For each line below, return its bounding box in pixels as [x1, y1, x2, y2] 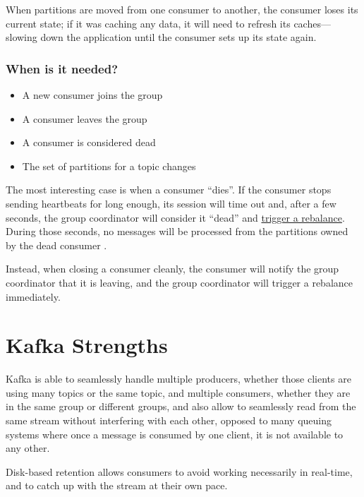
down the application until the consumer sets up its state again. [40, 30, 317, 44]
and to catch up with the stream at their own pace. [6, 478, 228, 493]
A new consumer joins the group [22, 88, 163, 102]
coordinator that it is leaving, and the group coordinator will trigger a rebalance [6, 275, 353, 289]
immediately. [6, 289, 61, 304]
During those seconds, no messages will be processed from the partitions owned [6, 224, 348, 239]
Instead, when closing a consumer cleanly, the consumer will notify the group [6, 261, 339, 276]
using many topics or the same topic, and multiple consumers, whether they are [6, 385, 351, 400]
